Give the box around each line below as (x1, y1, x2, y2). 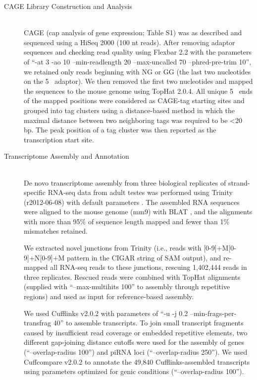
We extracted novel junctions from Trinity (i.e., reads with (24, 243, 202, 253)
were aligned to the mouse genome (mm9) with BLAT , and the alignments (24, 206, 253, 217)
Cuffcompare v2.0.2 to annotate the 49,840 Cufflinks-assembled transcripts (24, 356, 250, 367)
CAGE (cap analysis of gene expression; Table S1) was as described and (24, 27, 242, 38)
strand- (228, 177, 250, 188)
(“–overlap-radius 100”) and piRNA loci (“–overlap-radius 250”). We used (24, 347, 248, 357)
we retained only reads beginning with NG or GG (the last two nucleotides (24, 66, 251, 76)
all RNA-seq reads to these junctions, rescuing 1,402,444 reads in (50, 262, 247, 272)
